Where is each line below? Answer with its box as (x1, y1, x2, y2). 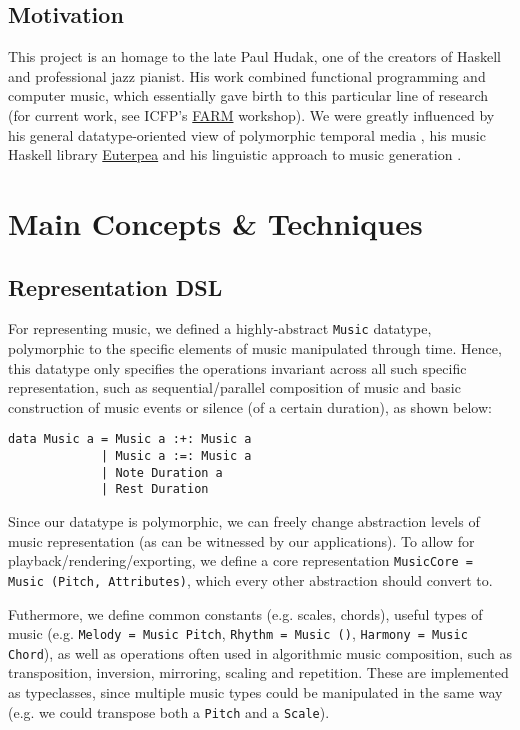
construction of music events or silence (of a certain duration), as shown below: (8, 396, 492, 417)
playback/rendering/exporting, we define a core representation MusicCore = (8, 550, 473, 571)
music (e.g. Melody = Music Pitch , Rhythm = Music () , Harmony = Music (8, 623, 468, 644)
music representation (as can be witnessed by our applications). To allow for (8, 530, 475, 551)
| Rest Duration (101, 482, 209, 497)
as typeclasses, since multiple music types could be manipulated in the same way (8, 682, 503, 702)
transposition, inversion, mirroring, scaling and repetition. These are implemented (8, 662, 509, 683)
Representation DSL (8, 271, 223, 302)
